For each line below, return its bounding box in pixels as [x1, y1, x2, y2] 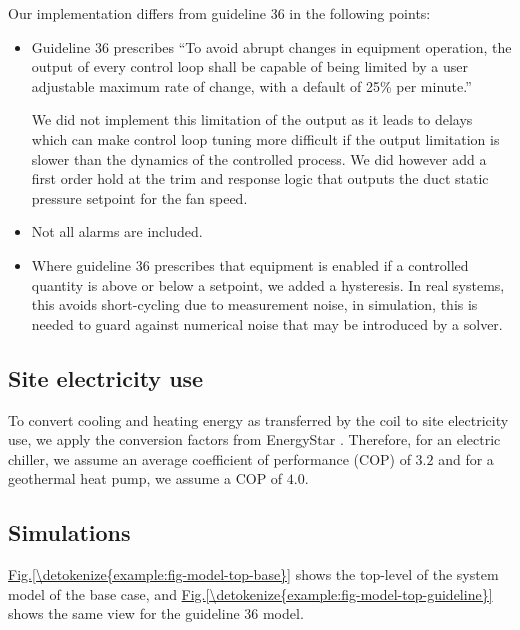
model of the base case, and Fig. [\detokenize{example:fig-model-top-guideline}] [8, 583, 493, 604]
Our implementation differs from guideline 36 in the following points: [8, 3, 431, 23]
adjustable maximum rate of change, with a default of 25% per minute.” [31, 75, 472, 96]
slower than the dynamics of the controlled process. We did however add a [31, 148, 487, 169]
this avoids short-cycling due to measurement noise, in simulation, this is [31, 294, 478, 315]
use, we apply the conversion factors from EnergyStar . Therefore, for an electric [8, 429, 501, 450]
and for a [438, 448, 494, 469]
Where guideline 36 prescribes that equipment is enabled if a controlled [31, 254, 469, 275]
